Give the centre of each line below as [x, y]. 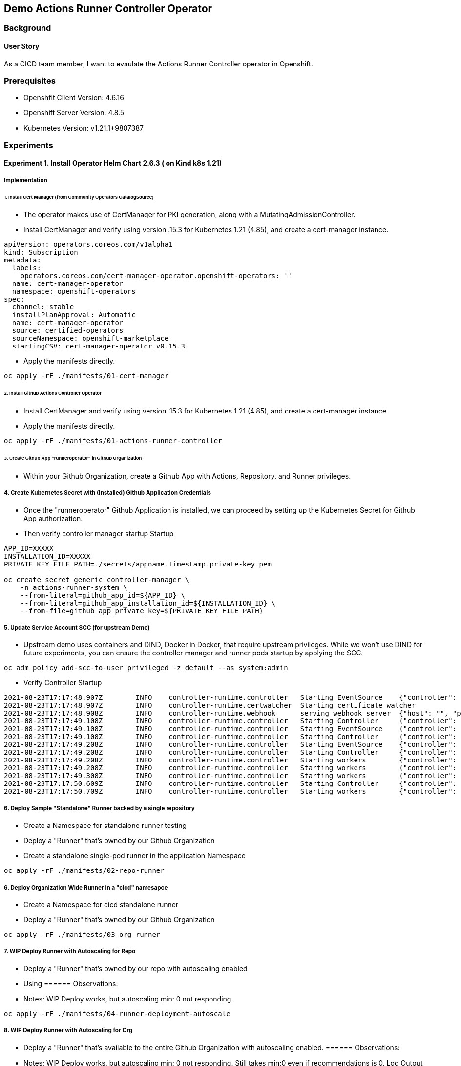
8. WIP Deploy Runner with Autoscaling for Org [68, 1031]
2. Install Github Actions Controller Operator [53, 393]
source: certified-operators [68, 331]
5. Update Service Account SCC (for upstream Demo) [77, 628]
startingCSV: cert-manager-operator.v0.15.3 [98, 346]
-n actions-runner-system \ [74, 587]
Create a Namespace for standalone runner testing [105, 826]
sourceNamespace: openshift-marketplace [90, 338]
